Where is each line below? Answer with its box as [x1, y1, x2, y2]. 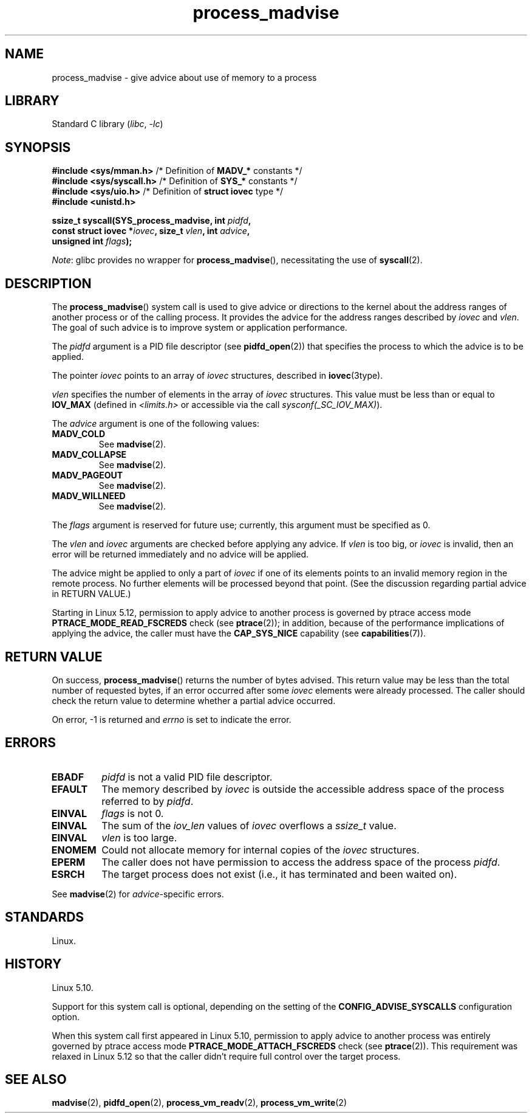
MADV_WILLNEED [52, 491, 126, 502]
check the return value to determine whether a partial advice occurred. [52, 695, 336, 706]
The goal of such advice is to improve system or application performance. [52, 322, 347, 333]
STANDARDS [5, 909, 84, 925]
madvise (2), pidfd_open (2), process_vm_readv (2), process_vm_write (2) [52, 1097, 347, 1108]
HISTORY [5, 956, 62, 972]
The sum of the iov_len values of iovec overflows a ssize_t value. [101, 819, 397, 832]
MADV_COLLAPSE [52, 449, 127, 460]
